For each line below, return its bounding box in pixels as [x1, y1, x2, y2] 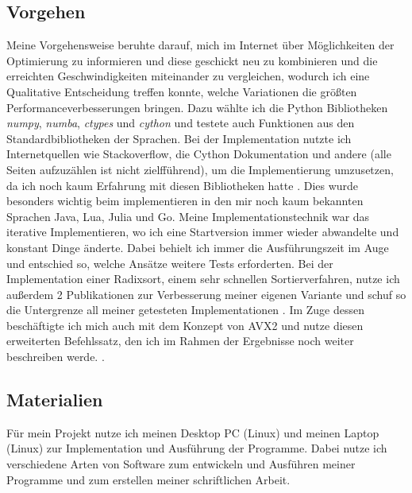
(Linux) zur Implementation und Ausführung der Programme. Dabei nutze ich [6, 440, 387, 456]
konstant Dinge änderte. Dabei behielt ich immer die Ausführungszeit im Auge [6, 239, 389, 255]
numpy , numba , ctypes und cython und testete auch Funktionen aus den [6, 115, 355, 131]
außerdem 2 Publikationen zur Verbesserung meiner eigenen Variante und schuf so [6, 285, 406, 302]
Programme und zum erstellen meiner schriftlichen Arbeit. [6, 471, 291, 487]
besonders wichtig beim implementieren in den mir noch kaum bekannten [6, 192, 364, 209]
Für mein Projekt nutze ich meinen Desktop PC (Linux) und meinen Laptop [6, 424, 379, 441]
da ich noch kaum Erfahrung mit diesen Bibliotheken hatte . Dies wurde [6, 177, 359, 193]
